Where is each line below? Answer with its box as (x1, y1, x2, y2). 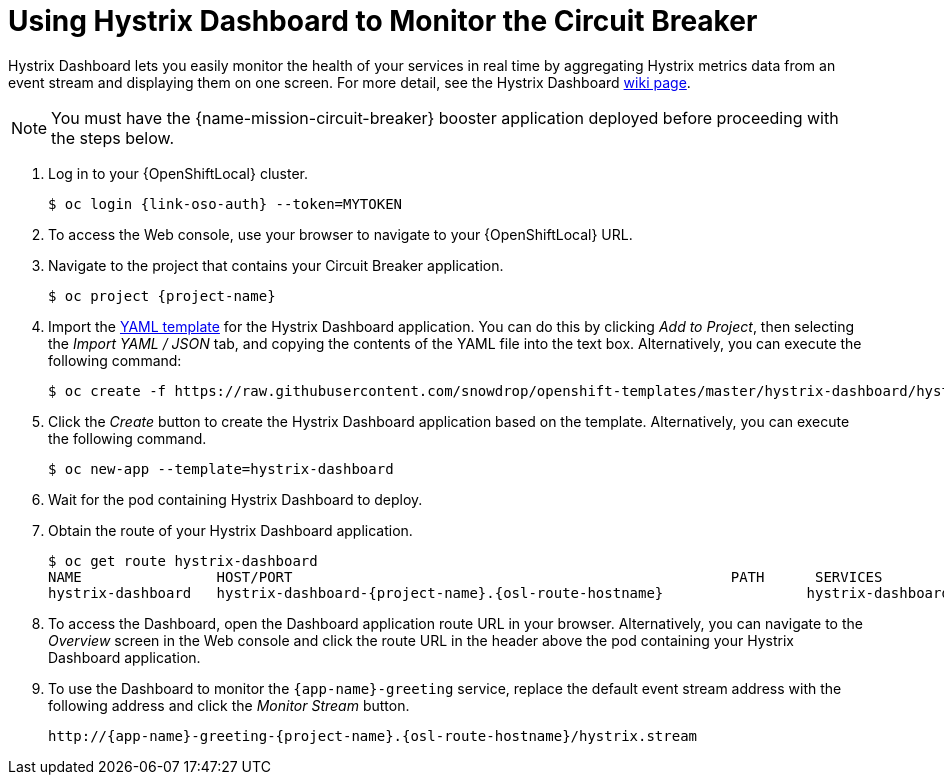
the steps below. (51, 127, 175, 148)
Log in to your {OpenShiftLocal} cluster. (48, 164, 308, 182)
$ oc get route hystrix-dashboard (48, 552, 318, 569)
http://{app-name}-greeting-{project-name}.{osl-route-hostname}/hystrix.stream (48, 727, 698, 744)
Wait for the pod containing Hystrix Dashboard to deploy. (48, 490, 423, 508)
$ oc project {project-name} (48, 287, 276, 304)
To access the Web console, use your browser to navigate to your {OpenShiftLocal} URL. (48, 225, 633, 243)
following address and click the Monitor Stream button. (48, 696, 410, 714)
